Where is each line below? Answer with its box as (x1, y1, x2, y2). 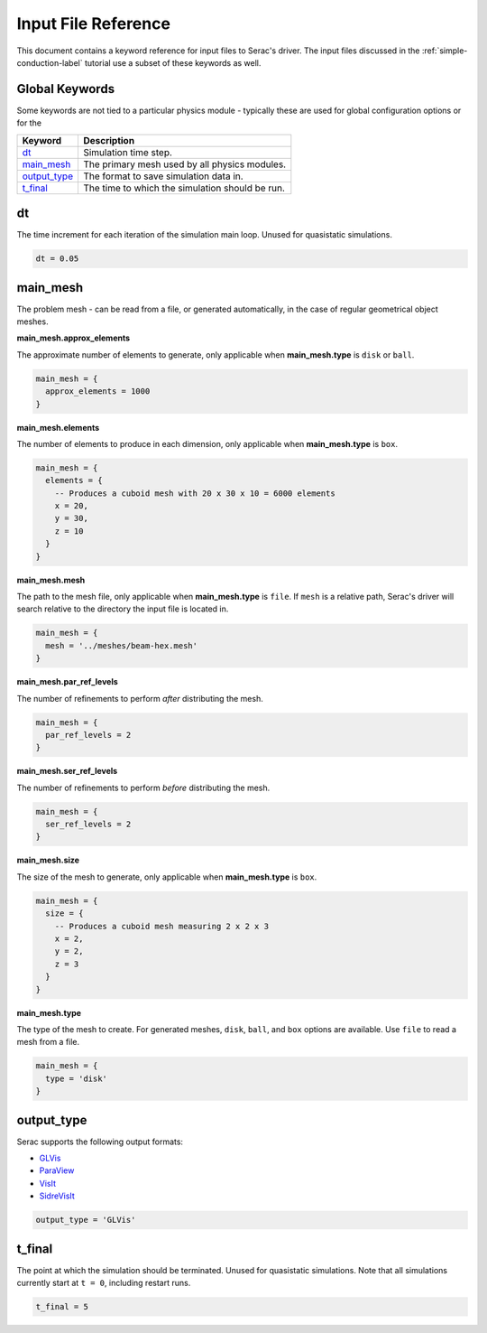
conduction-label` (16, 57, 83, 68)
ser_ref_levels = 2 (45, 819, 132, 830)
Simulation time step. (82, 145, 173, 158)
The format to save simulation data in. (82, 170, 243, 182)
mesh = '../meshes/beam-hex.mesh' (45, 640, 198, 650)
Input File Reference (16, 14, 171, 33)
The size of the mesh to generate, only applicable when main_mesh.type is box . (16, 872, 317, 882)
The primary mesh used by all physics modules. (82, 158, 287, 171)
